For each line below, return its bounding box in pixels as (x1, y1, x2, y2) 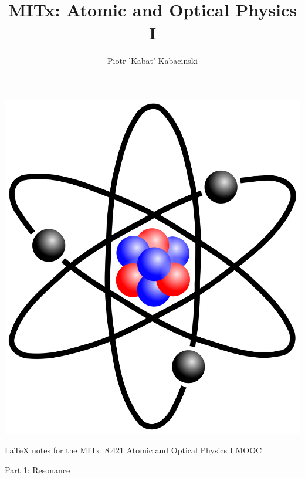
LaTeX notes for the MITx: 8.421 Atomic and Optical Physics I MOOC (5, 444, 262, 456)
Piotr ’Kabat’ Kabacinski (107, 55, 198, 67)
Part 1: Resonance (5, 463, 70, 476)
